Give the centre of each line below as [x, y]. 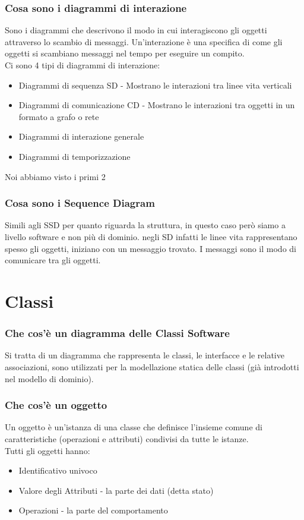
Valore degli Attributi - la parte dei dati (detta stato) [116, 490]
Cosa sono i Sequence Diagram [80, 203]
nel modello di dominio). [49, 378]
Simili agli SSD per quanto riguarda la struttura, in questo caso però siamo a [145, 225]
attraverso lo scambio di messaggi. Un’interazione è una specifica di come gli [144, 41]
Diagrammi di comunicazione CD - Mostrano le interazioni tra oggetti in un [157, 105]
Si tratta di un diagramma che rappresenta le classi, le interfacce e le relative [145, 355]
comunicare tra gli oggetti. [53, 260]
